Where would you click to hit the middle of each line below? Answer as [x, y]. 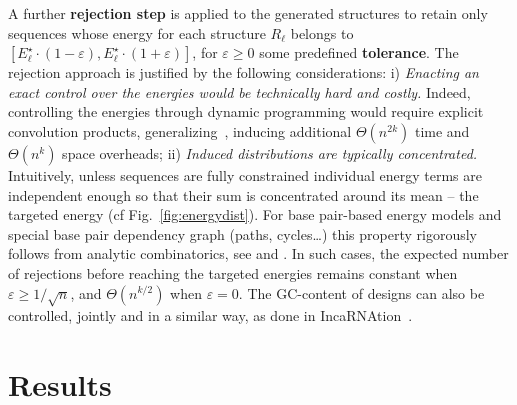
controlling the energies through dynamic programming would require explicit [246, 111]
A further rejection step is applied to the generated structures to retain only [248, 13]
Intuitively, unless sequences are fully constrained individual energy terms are [245, 174]
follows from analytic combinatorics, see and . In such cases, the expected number [258, 253]
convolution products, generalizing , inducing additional [180, 130]
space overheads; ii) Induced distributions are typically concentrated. [270, 152]
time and [442, 130]
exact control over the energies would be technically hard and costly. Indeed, [239, 91]
